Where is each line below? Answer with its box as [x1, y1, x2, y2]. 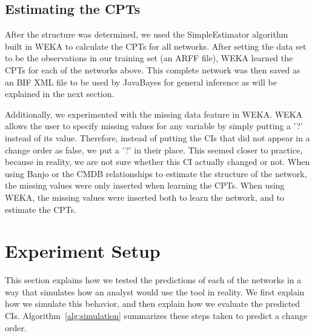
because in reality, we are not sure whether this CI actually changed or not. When [5, 155, 310, 168]
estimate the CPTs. [5, 203, 77, 215]
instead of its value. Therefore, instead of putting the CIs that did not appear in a [5, 131, 310, 144]
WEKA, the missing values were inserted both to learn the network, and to [5, 190, 285, 203]
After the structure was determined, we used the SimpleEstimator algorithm [5, 28, 288, 41]
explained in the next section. [5, 87, 114, 100]
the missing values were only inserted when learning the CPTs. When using [5, 179, 285, 192]
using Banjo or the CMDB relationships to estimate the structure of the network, [5, 167, 307, 180]
